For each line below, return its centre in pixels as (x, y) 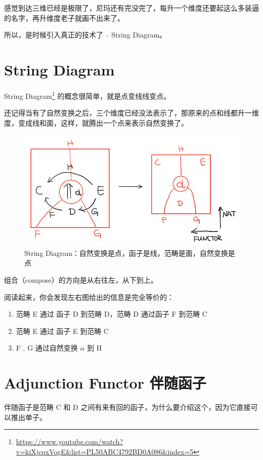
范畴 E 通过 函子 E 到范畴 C (62, 331)
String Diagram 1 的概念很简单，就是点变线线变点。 (87, 95)
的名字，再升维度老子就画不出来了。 (64, 17)
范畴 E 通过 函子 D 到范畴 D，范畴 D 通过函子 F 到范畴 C (112, 314)
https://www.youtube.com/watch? (70, 442)
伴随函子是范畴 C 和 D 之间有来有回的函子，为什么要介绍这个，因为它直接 (127, 407)
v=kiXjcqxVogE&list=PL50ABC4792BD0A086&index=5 (105, 451)
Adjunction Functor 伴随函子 (105, 383)
